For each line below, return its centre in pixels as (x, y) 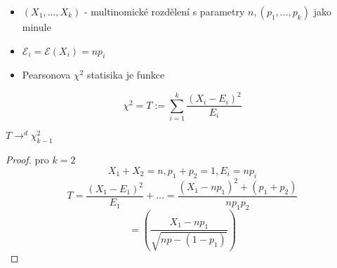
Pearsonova (46, 75)
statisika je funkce (126, 75)
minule (37, 27)
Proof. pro (27, 160)
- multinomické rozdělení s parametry (164, 11)
